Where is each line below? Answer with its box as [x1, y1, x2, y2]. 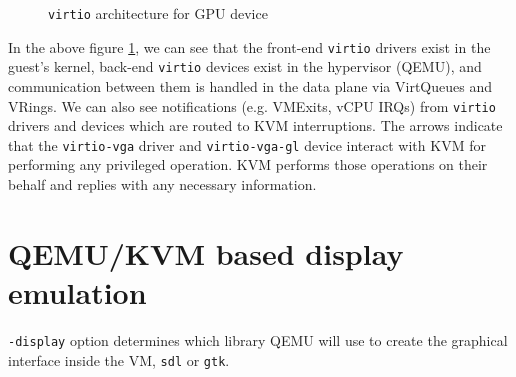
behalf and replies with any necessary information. [8, 174, 317, 195]
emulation [8, 272, 147, 313]
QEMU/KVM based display [8, 232, 404, 273]
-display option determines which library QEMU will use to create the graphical [8, 329, 508, 350]
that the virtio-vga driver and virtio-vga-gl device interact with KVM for [8, 134, 486, 155]
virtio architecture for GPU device [48, 3, 268, 23]
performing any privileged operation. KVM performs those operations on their [8, 154, 488, 175]
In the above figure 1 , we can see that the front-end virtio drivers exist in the [8, 36, 491, 57]
